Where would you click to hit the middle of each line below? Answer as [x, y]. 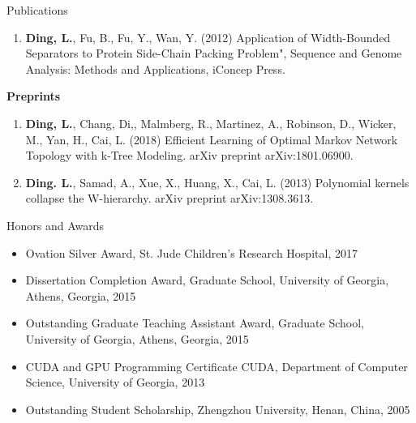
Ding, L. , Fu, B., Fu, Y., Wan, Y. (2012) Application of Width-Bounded [208, 37]
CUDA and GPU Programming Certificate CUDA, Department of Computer [217, 366]
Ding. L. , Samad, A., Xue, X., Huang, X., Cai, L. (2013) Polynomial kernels [217, 182]
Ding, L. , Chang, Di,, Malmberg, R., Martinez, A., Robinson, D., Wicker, [211, 123]
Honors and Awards [56, 225]
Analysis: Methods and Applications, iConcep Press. [155, 68]
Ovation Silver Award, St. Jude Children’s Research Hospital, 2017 [191, 252]
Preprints [34, 96]
